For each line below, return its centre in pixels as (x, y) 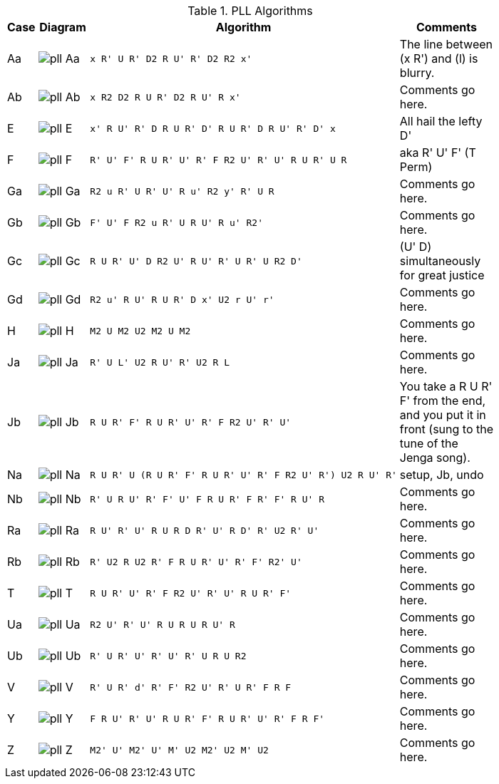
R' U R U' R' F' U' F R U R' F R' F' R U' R (207, 499)
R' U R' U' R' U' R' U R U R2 (168, 656)
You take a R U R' (446, 386)
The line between (446, 44)
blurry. (417, 73)
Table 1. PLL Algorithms (250, 11)
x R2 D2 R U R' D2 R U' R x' (165, 97)
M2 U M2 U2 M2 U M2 (140, 331)
